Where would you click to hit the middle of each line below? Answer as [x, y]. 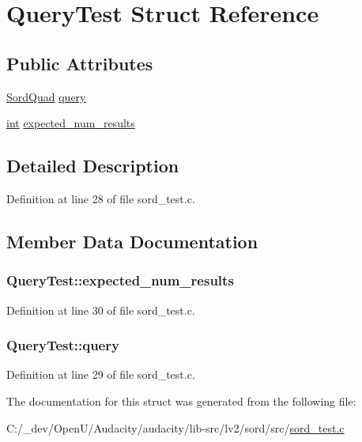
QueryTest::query [63, 345]
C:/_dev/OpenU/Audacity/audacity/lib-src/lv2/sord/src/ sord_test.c [175, 427]
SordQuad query [46, 96]
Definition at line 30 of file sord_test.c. [101, 310]
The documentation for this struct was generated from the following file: [181, 400]
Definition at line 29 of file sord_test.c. [101, 374]
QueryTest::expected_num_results [120, 280]
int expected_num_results [71, 123]
